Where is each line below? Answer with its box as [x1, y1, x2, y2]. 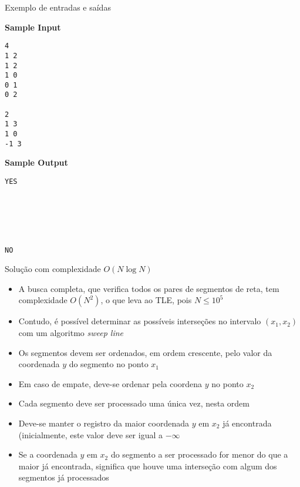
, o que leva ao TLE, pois [100, 294, 192, 306]
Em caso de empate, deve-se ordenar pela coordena [18, 377, 203, 389]
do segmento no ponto [69, 358, 149, 370]
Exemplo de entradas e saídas [5, 1, 111, 13]
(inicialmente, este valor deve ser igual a [18, 428, 163, 441]
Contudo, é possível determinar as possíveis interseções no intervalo [18, 315, 261, 327]
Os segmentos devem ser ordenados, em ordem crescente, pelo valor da [18, 346, 272, 358]
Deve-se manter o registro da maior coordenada [18, 417, 190, 429]
